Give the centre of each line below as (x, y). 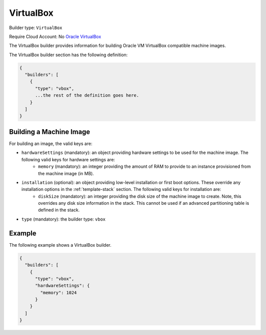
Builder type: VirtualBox (36, 28)
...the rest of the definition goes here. (87, 95)
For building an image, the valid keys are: (51, 144)
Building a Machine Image (50, 131)
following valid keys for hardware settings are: (68, 159)
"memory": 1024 (59, 293)
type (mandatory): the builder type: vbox (64, 219)
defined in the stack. (59, 210)
